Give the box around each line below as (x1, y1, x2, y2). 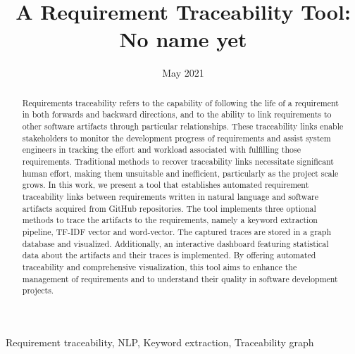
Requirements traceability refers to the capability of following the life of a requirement (22, 96, 339, 108)
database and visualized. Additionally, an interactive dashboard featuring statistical (22, 237, 329, 249)
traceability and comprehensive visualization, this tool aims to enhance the (22, 260, 297, 272)
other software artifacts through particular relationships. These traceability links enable (22, 120, 344, 132)
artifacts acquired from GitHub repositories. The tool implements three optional (22, 202, 316, 214)
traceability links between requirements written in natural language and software (22, 190, 319, 202)
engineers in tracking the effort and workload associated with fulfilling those (22, 144, 301, 156)
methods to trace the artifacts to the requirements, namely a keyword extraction (22, 214, 318, 226)
